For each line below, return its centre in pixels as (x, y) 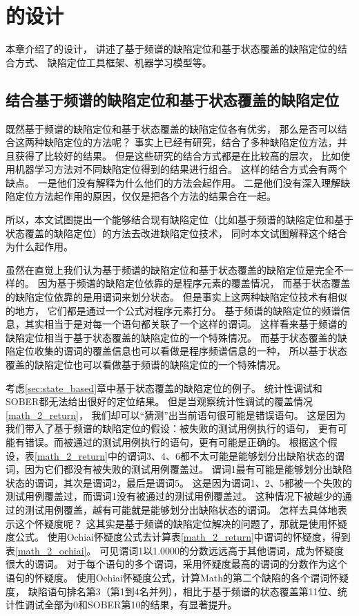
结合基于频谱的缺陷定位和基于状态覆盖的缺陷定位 (172, 99)
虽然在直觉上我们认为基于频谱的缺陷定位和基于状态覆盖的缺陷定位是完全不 (175, 269)
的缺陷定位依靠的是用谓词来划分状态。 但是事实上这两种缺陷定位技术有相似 (176, 297)
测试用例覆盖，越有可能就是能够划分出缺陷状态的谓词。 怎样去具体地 (181, 509)
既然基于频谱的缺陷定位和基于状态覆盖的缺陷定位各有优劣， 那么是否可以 (172, 128)
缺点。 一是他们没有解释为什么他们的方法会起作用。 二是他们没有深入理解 (173, 182)
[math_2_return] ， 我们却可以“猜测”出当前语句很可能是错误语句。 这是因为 (176, 414)
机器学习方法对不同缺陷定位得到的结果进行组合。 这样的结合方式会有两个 (181, 169)
